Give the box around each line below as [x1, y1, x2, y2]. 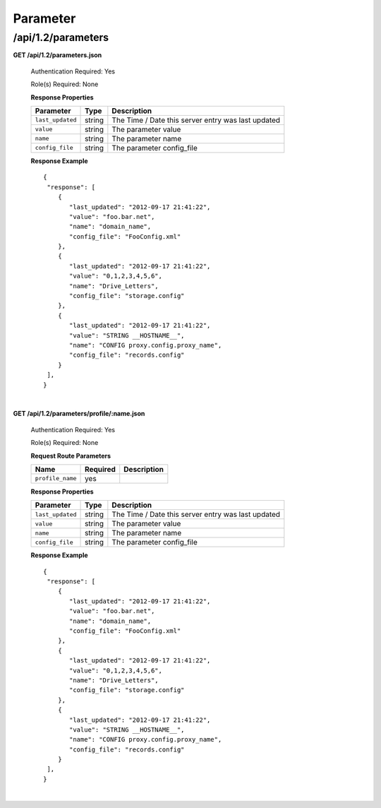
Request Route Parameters [30, 451, 111, 460]
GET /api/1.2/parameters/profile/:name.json [13, 410, 145, 418]
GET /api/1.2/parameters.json [13, 51, 102, 59]
